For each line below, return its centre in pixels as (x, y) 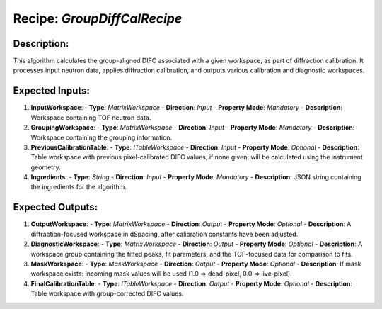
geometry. (46, 167)
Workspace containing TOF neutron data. (91, 118)
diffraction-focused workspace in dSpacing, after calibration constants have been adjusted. (164, 234)
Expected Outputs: (56, 207)
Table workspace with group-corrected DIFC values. (107, 293)
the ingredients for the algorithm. (79, 187)
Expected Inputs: (51, 91)
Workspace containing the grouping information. (102, 137)
